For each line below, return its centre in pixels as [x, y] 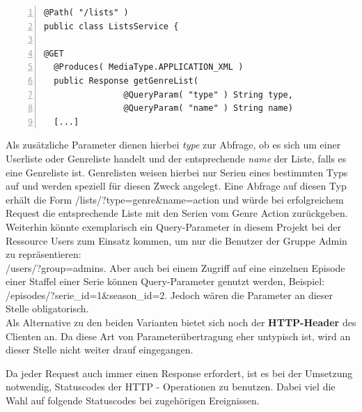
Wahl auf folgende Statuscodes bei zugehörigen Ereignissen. [133, 400]
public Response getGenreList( [126, 81]
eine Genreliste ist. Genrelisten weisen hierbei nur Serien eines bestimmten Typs [177, 172]
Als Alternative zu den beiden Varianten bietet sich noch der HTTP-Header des [181, 322]
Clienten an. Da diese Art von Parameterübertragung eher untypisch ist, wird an [178, 336]
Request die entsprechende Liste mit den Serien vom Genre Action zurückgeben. [177, 213]
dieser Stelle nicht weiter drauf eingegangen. [100, 350]
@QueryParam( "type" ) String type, [208, 94]
